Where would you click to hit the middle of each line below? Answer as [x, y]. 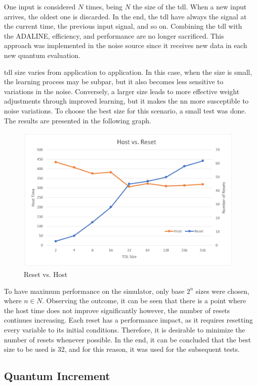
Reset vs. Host [46, 274]
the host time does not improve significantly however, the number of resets [117, 310]
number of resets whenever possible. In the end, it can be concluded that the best [128, 339]
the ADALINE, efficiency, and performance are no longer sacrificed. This [114, 35]
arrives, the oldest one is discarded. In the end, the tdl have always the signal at [125, 16]
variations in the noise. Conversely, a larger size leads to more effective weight [122, 91]
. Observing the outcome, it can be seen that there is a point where [144, 301]
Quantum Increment [57, 376]
